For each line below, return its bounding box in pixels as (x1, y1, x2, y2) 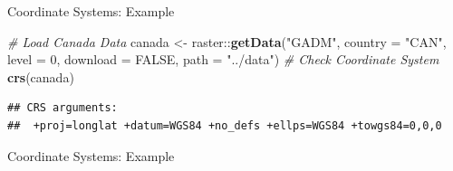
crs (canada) (7, 67, 74, 86)
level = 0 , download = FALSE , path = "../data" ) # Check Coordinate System (7, 50, 439, 69)
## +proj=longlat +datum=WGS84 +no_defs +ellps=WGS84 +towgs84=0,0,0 (7, 119, 442, 132)
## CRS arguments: (7, 101, 118, 115)
